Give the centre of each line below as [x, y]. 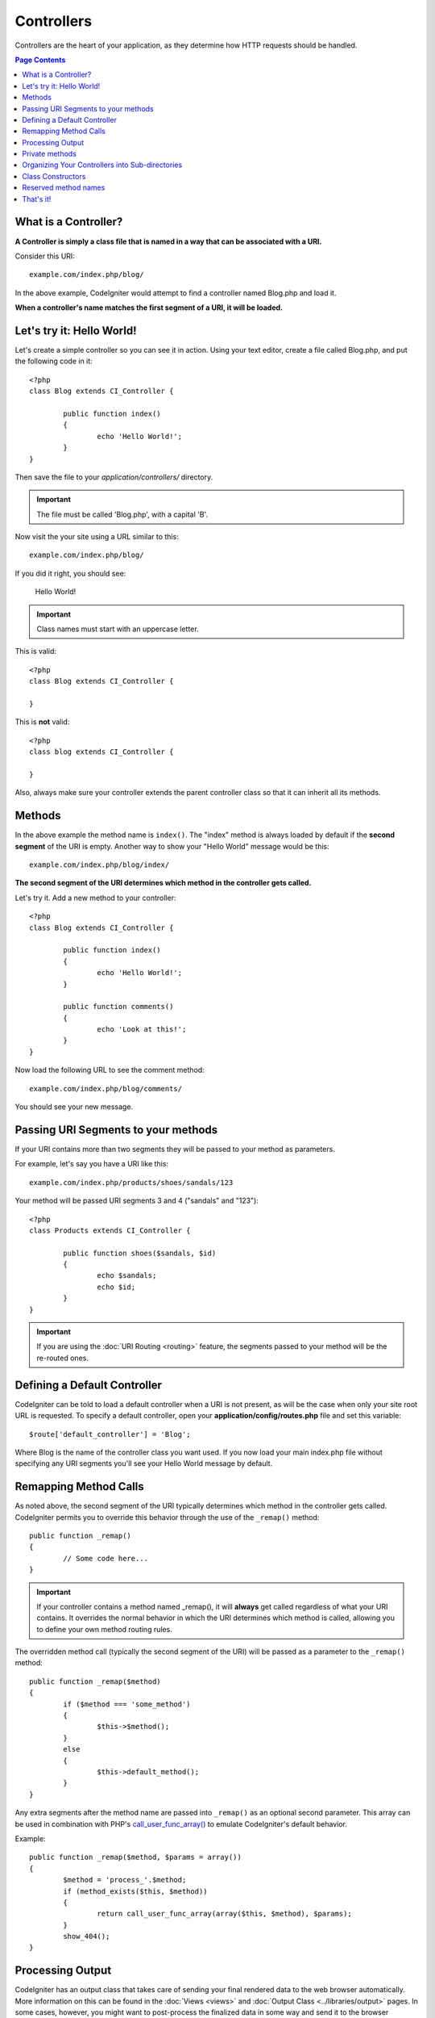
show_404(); [87, 1936]
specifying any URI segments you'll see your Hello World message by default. [144, 1463]
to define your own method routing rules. [104, 1629]
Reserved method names [64, 188]
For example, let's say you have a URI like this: [92, 1164]
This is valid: [35, 651]
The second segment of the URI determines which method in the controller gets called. [163, 883]
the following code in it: [54, 361]
